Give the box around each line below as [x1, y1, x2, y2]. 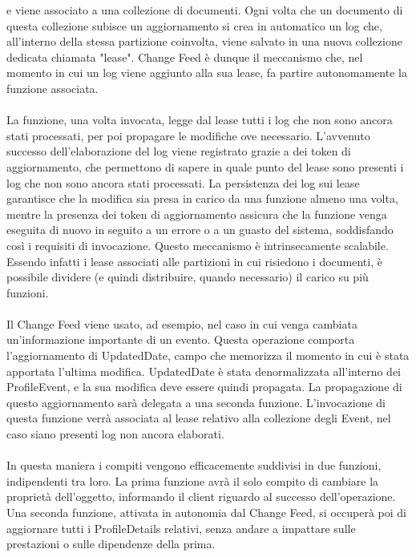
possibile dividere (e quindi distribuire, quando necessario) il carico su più [6, 268, 369, 285]
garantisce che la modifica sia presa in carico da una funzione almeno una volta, [6, 190, 398, 207]
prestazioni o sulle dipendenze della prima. [6, 535, 216, 552]
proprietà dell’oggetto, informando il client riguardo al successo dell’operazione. [6, 488, 396, 505]
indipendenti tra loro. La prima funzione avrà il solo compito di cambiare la [6, 472, 379, 489]
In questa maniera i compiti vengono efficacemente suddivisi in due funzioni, [6, 457, 382, 474]
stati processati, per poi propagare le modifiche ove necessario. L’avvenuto [6, 127, 370, 143]
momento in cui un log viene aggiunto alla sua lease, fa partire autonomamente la [6, 64, 407, 81]
